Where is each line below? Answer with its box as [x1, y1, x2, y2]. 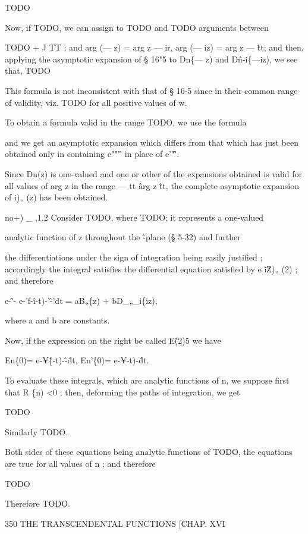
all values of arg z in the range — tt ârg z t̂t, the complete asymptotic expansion [5, 179, 299, 191]
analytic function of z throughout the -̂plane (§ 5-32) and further [5, 231, 241, 243]
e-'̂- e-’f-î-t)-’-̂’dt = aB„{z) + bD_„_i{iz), [5, 294, 158, 306]
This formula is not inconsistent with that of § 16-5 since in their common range [5, 84, 298, 96]
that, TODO [5, 64, 51, 77]
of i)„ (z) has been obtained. [5, 191, 108, 203]
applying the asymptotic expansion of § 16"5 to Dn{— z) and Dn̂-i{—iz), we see [5, 52, 298, 65]
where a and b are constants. [5, 314, 110, 326]
